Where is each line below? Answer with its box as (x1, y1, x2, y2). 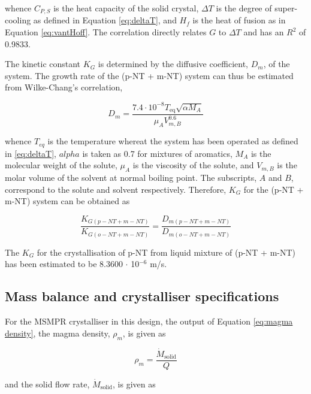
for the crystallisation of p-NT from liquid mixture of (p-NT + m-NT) (37, 246, 296, 258)
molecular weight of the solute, (5, 159, 117, 171)
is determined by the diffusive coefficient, (98, 57, 248, 70)
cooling (5, 14, 31, 26)
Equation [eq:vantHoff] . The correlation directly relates (5, 26, 207, 38)
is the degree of (216, 2, 272, 14)
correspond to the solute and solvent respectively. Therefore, (5, 183, 227, 195)
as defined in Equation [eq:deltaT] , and (33, 14, 177, 26)
